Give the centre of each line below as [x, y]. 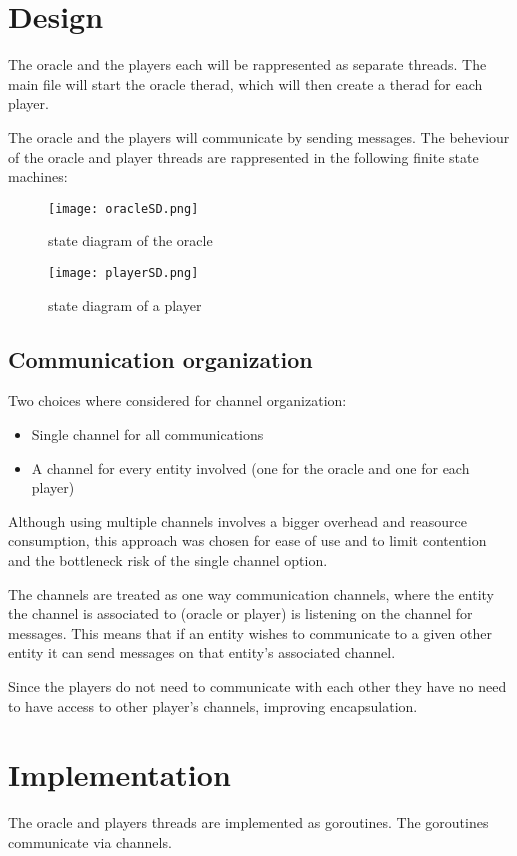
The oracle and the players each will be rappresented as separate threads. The [247, 64]
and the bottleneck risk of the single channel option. [168, 559]
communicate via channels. [90, 841]
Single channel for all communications [147, 433]
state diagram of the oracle [130, 240]
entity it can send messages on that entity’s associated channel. [202, 652]
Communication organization [160, 358]
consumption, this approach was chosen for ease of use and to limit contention [247, 540]
